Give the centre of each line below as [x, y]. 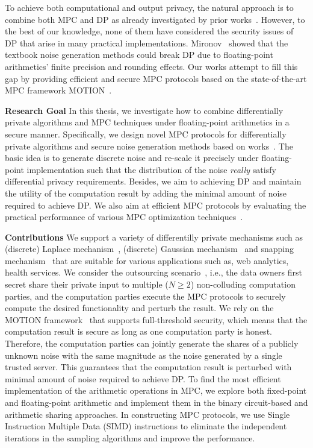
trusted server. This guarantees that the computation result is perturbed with [148, 367]
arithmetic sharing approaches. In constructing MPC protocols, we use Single [147, 414]
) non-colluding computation [243, 284]
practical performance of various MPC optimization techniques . [124, 217]
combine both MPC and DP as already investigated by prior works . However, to [155, 19]
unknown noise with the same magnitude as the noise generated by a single [144, 355]
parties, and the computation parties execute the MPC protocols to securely [145, 296]
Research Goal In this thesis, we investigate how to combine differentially [144, 110]
